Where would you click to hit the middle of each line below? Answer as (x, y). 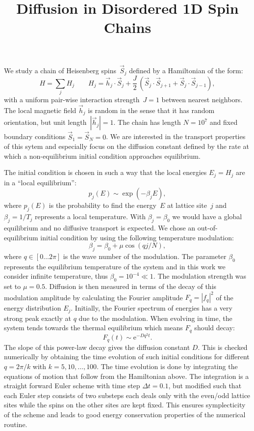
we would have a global (207, 216)
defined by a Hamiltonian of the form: (186, 70)
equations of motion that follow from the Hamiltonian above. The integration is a (127, 376)
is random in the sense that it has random (151, 110)
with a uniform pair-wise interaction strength (72, 100)
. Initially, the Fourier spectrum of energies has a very (152, 308)
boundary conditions (35, 136)
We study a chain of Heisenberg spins (60, 70)
